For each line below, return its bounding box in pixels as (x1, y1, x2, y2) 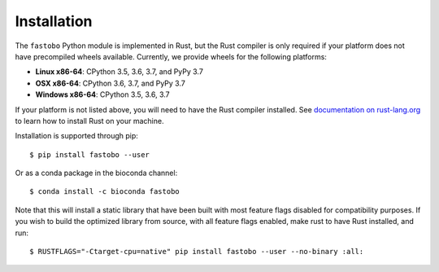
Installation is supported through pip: (15, 131, 138, 141)
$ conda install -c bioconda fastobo (29, 187, 180, 196)
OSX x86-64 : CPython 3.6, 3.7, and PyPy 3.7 (35, 78, 186, 88)
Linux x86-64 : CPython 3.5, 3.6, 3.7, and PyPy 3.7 (35, 67, 203, 77)
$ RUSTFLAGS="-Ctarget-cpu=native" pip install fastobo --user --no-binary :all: (29, 247, 364, 257)
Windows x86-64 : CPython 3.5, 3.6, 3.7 (35, 90, 170, 99)
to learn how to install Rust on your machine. (15, 116, 164, 125)
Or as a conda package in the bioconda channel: (15, 168, 178, 178)
